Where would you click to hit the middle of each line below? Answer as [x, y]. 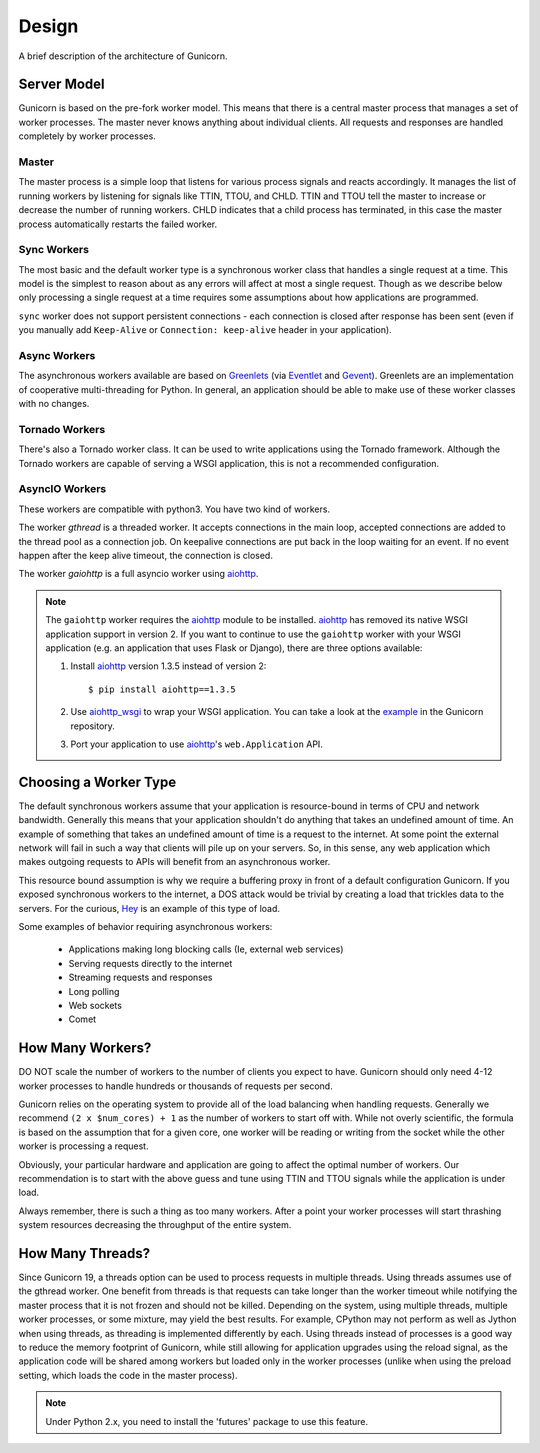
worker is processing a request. [83, 1146]
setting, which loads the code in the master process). [128, 1375]
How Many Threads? [84, 1253]
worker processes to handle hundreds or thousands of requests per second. [176, 1086]
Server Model [61, 84]
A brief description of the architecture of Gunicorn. [123, 56]
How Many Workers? [85, 1048]
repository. [92, 726]
